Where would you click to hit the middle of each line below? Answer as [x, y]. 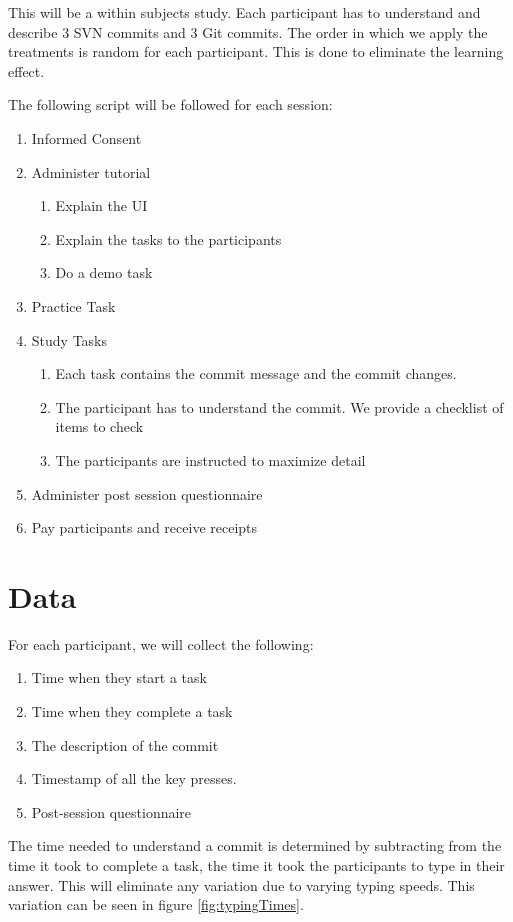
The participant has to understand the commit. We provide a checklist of [279, 406]
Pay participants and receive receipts [144, 527]
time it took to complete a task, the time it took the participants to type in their [256, 864]
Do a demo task [104, 272]
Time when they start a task [119, 677]
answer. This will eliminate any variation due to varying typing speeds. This [241, 884]
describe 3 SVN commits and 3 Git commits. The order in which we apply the [248, 31]
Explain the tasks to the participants [168, 238]
